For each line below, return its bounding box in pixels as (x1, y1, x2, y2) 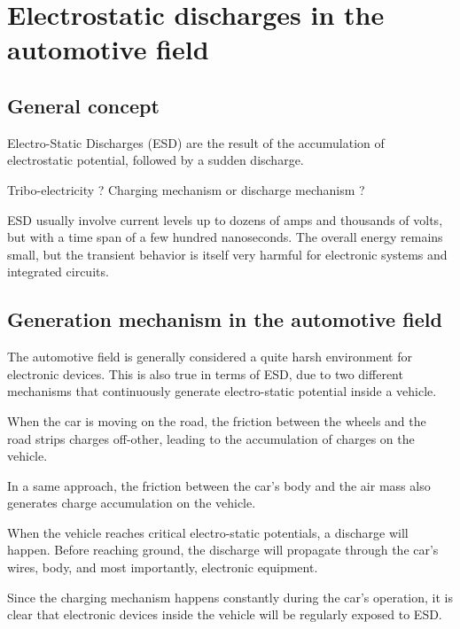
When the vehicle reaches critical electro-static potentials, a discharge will (7, 523, 409, 541)
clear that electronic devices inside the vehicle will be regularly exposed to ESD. (7, 605, 442, 624)
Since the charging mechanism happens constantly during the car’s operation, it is (7, 587, 454, 606)
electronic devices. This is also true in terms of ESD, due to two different (7, 364, 403, 383)
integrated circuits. (7, 262, 109, 281)
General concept (7, 91, 160, 119)
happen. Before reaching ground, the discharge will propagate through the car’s (7, 540, 439, 559)
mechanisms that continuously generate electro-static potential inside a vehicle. (7, 382, 437, 400)
